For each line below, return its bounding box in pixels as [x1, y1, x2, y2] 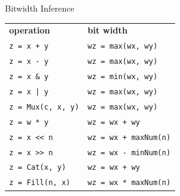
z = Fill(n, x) [9, 178, 71, 187]
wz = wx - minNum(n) [87, 148, 171, 157]
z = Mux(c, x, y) [9, 102, 79, 111]
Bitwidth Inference [5, 2, 74, 14]
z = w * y [9, 117, 49, 127]
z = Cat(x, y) [9, 163, 67, 172]
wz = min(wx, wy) [87, 72, 158, 81]
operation [9, 24, 51, 37]
